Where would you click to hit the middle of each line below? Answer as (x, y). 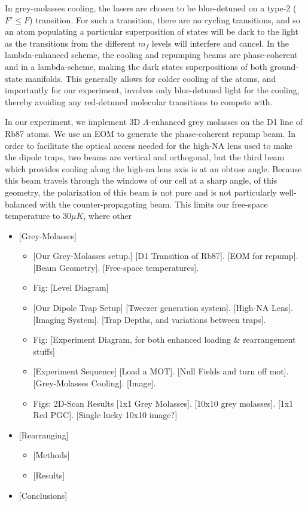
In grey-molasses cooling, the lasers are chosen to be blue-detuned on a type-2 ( (151, 8)
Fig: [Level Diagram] (71, 287)
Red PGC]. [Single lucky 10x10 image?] (105, 415)
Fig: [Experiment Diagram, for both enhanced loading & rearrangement (164, 339)
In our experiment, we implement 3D (73, 122)
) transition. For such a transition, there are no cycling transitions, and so (165, 19)
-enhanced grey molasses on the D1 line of (226, 122)
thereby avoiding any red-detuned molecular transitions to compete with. (139, 101)
